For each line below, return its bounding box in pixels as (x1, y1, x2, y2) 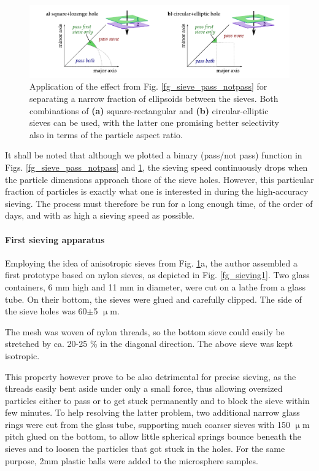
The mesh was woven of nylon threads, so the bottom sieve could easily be (5, 325, 285, 338)
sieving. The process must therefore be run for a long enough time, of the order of (5, 197, 313, 209)
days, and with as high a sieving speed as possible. (5, 209, 194, 222)
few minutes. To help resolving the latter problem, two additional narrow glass (5, 406, 300, 419)
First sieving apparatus (5, 233, 105, 246)
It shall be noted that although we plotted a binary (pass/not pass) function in (5, 149, 302, 162)
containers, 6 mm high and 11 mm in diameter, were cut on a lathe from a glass (5, 280, 306, 293)
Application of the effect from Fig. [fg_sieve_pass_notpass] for (29, 80, 267, 93)
